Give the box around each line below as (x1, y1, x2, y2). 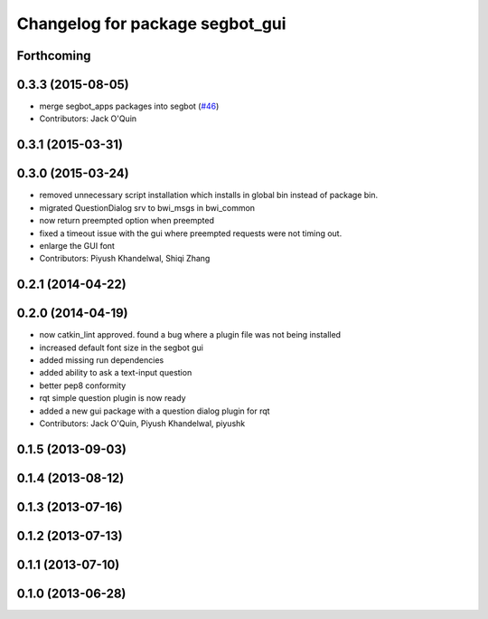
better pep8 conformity (39, 380, 127, 391)
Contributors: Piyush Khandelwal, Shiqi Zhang (39, 253, 211, 264)
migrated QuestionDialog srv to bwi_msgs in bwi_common (39, 202, 256, 213)
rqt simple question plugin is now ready (39, 393, 186, 404)
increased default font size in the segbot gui (39, 342, 203, 353)
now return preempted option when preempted (39, 215, 215, 226)
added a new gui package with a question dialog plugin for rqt (39, 405, 270, 416)
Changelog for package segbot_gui (16, 14, 286, 33)
